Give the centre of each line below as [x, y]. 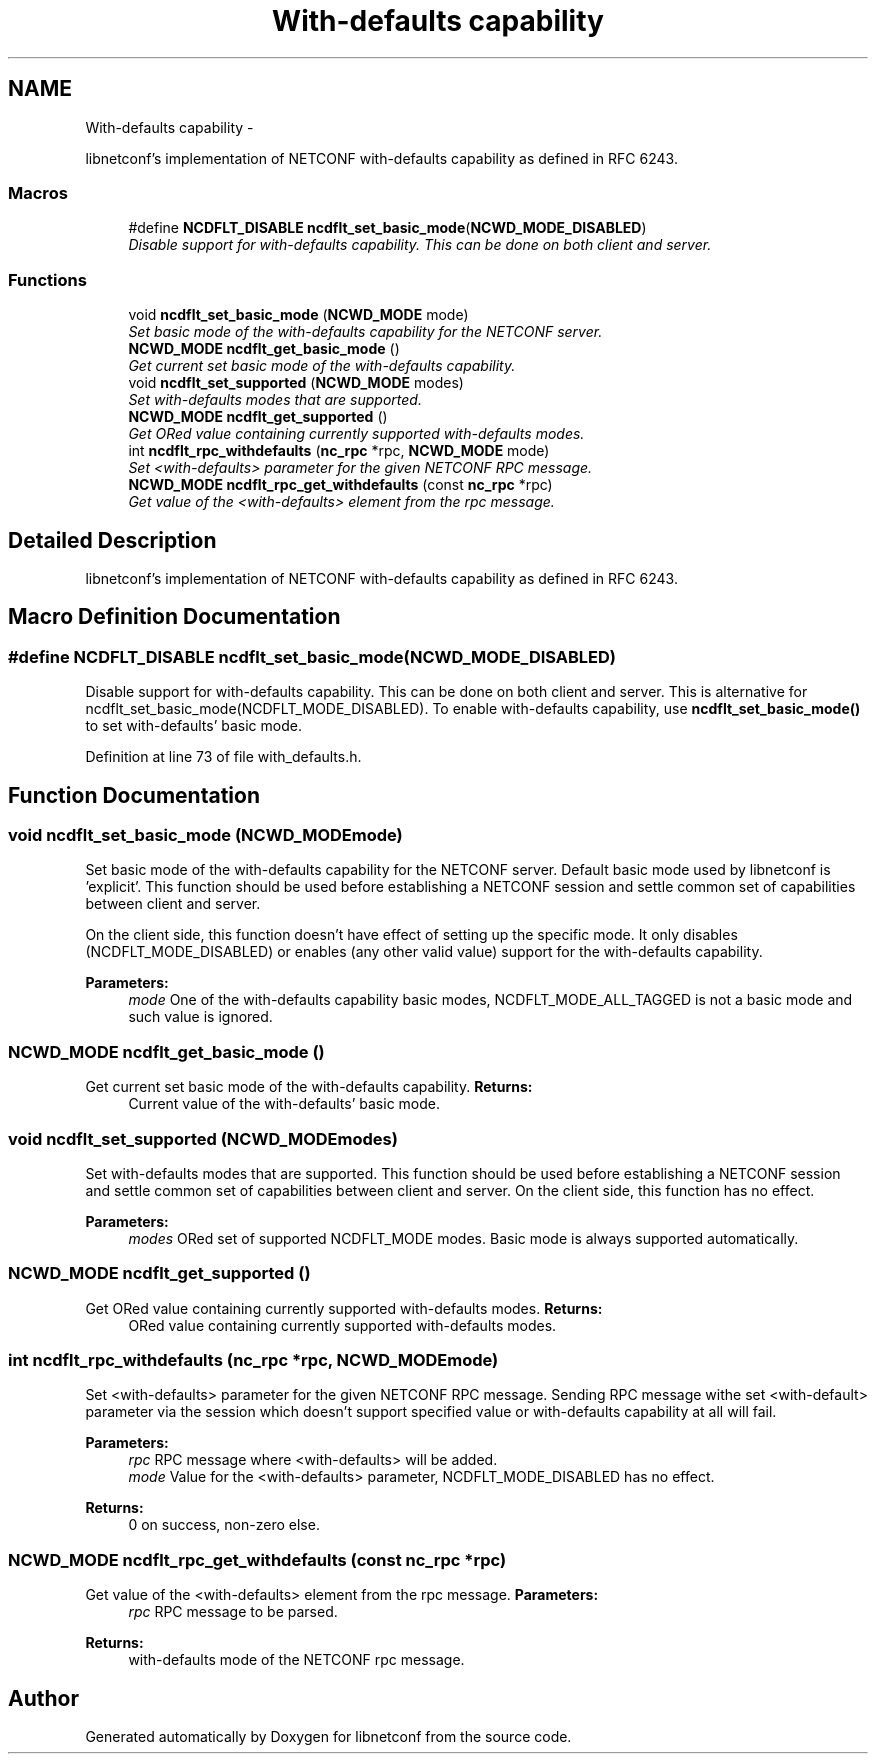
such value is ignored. [200, 1017]
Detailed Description [112, 540]
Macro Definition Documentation [174, 617]
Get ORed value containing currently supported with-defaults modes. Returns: [344, 1308]
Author [43, 1698]
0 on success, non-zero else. [224, 1525]
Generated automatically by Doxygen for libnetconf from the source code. [328, 1736]
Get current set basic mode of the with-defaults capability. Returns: [309, 1087]
